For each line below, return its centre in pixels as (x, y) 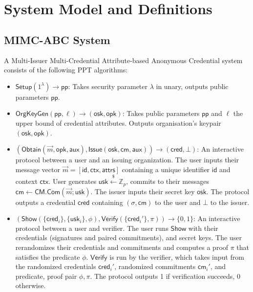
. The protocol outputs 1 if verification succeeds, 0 (165, 276)
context (26, 181)
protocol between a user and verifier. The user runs (92, 228)
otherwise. (31, 285)
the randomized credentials (56, 266)
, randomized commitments (155, 266)
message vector (38, 169)
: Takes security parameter (108, 86)
